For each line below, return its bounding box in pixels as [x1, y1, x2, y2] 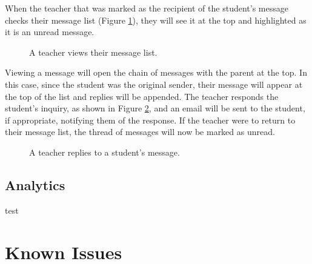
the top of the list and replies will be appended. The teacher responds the [5, 90, 279, 102]
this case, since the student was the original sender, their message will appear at [5, 78, 303, 90]
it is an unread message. [5, 25, 95, 38]
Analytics [5, 175, 65, 194]
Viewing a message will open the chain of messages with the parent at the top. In [5, 66, 307, 79]
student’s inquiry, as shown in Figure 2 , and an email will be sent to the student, [5, 102, 305, 114]
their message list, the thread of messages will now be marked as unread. [5, 125, 275, 138]
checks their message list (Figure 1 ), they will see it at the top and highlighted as [5, 13, 307, 26]
